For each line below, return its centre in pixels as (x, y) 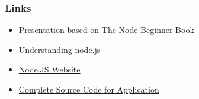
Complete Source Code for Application (89, 89)
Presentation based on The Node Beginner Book (106, 30)
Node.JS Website (49, 69)
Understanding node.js (60, 49)
